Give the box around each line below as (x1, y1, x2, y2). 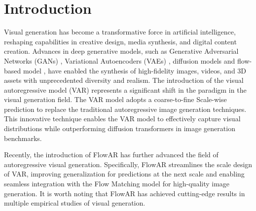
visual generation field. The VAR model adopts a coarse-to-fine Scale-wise (4, 94, 227, 105)
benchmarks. (4, 133, 42, 143)
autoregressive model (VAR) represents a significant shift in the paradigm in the (4, 84, 247, 95)
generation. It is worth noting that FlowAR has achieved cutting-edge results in (4, 188, 245, 198)
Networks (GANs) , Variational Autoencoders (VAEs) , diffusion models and (4, 55, 235, 66)
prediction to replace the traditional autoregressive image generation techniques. (4, 104, 247, 114)
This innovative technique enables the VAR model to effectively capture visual (4, 113, 241, 124)
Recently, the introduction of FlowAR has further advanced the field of (4, 149, 219, 160)
